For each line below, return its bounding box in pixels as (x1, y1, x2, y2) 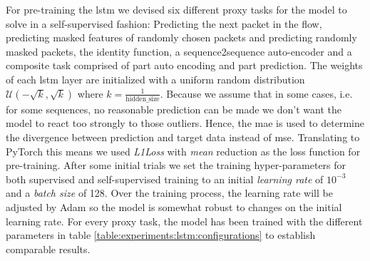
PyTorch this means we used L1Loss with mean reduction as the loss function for (6, 143, 361, 158)
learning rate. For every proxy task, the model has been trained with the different (6, 213, 363, 228)
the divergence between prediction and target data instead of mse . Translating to (6, 130, 360, 145)
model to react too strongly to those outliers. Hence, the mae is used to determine (6, 116, 364, 130)
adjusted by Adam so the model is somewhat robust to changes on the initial (6, 200, 342, 215)
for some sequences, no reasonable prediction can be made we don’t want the (6, 101, 341, 116)
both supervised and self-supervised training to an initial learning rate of (6, 171, 324, 186)
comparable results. (6, 241, 91, 256)
